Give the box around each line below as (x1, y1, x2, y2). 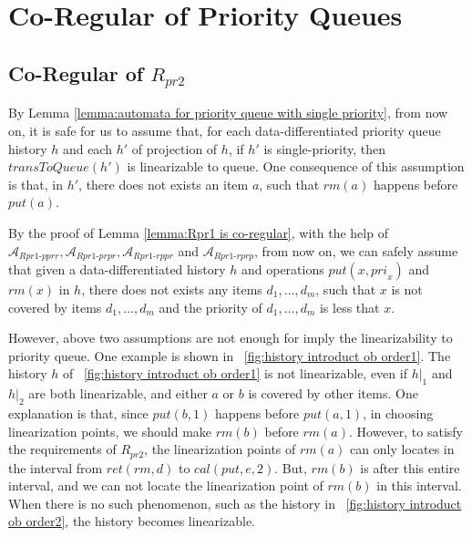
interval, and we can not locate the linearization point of (8, 476, 323, 495)
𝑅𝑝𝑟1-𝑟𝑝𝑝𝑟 (133, 251, 173, 261)
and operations (241, 259, 324, 278)
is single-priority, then (263, 139, 386, 158)
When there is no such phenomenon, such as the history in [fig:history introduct (8, 493, 462, 512)
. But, (274, 458, 307, 477)
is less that (319, 297, 380, 316)
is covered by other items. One (248, 384, 418, 403)
